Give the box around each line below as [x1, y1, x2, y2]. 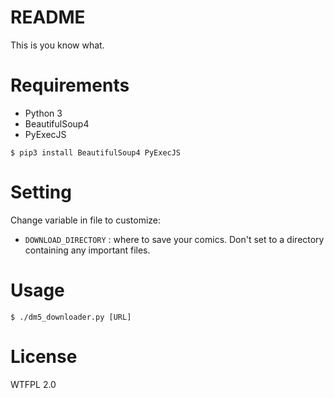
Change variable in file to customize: [10, 214, 162, 226]
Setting [10, 181, 72, 204]
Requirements [10, 74, 130, 97]
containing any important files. [24, 244, 151, 256]
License [10, 345, 78, 368]
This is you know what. [10, 39, 105, 51]
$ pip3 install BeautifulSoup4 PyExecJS [10, 147, 182, 158]
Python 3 [24, 107, 63, 119]
